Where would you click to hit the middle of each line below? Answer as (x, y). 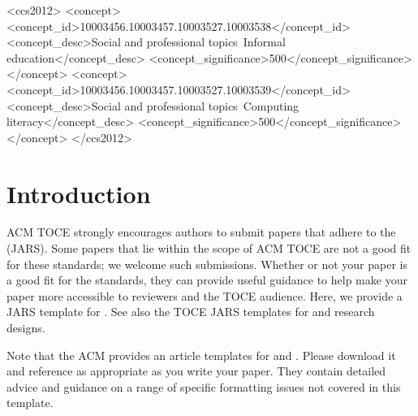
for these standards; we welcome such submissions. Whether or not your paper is (207, 264)
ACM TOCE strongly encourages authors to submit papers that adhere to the (201, 232)
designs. (26, 328)
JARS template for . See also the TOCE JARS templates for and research (191, 312)
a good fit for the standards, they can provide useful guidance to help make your (207, 280)
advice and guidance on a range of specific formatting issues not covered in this (204, 386)
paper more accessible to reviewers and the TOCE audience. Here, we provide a (205, 295)
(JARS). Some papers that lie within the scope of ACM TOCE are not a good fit (209, 248)
